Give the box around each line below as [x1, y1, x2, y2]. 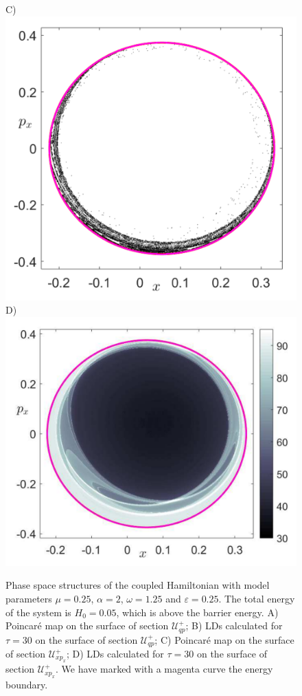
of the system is [5, 605, 71, 619]
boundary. [5, 677, 48, 691]
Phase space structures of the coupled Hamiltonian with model [5, 578, 270, 592]
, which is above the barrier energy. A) [116, 605, 279, 619]
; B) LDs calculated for [185, 618, 283, 633]
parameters [5, 591, 52, 605]
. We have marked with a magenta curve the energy [56, 662, 273, 676]
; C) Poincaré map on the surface [154, 632, 294, 646]
